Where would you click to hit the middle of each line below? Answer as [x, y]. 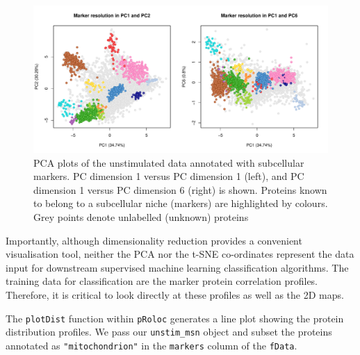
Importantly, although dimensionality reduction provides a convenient [154, 240]
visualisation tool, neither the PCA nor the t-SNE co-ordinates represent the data [180, 254]
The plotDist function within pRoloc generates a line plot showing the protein [175, 318]
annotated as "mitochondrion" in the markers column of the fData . [152, 345]
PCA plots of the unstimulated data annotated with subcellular [169, 162]
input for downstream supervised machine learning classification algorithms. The [177, 267]
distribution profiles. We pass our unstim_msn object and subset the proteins [169, 332]
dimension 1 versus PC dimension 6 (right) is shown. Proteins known [180, 189]
